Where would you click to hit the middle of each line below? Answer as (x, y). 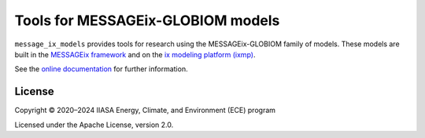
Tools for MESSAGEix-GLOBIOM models (147, 20)
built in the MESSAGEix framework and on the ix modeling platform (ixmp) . (135, 54)
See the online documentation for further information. (101, 69)
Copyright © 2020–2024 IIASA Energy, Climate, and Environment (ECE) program (145, 111)
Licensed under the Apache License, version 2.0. (94, 125)
